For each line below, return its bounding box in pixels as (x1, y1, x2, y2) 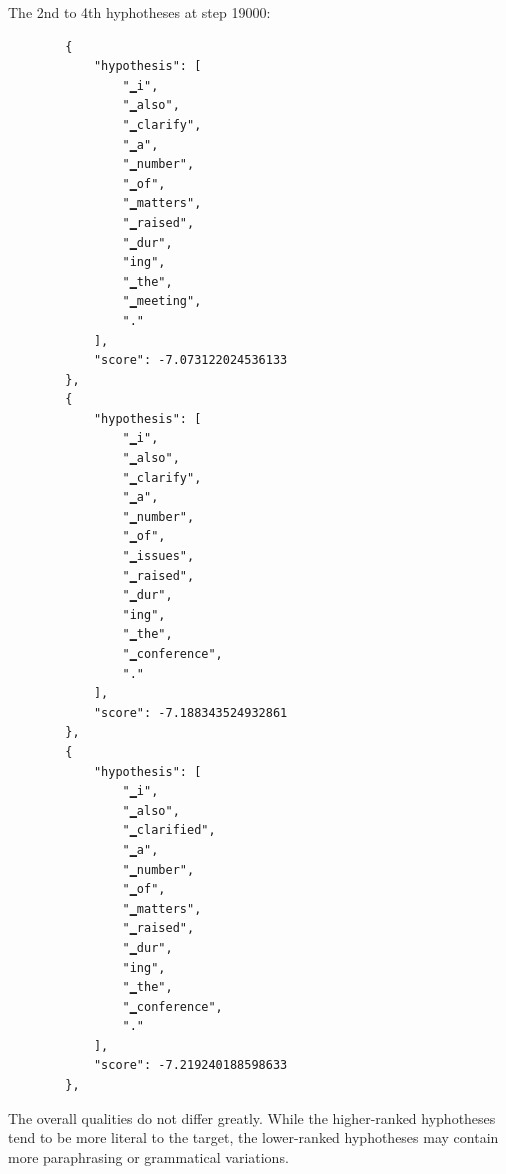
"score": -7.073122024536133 (93, 353, 288, 368)
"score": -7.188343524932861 (93, 705, 288, 720)
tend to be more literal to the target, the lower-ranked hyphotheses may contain (8, 1127, 499, 1148)
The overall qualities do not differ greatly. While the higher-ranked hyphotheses (8, 1107, 496, 1128)
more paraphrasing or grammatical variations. (8, 1146, 289, 1167)
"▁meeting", (122, 294, 202, 309)
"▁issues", (122, 549, 195, 564)
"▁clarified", (122, 823, 216, 838)
